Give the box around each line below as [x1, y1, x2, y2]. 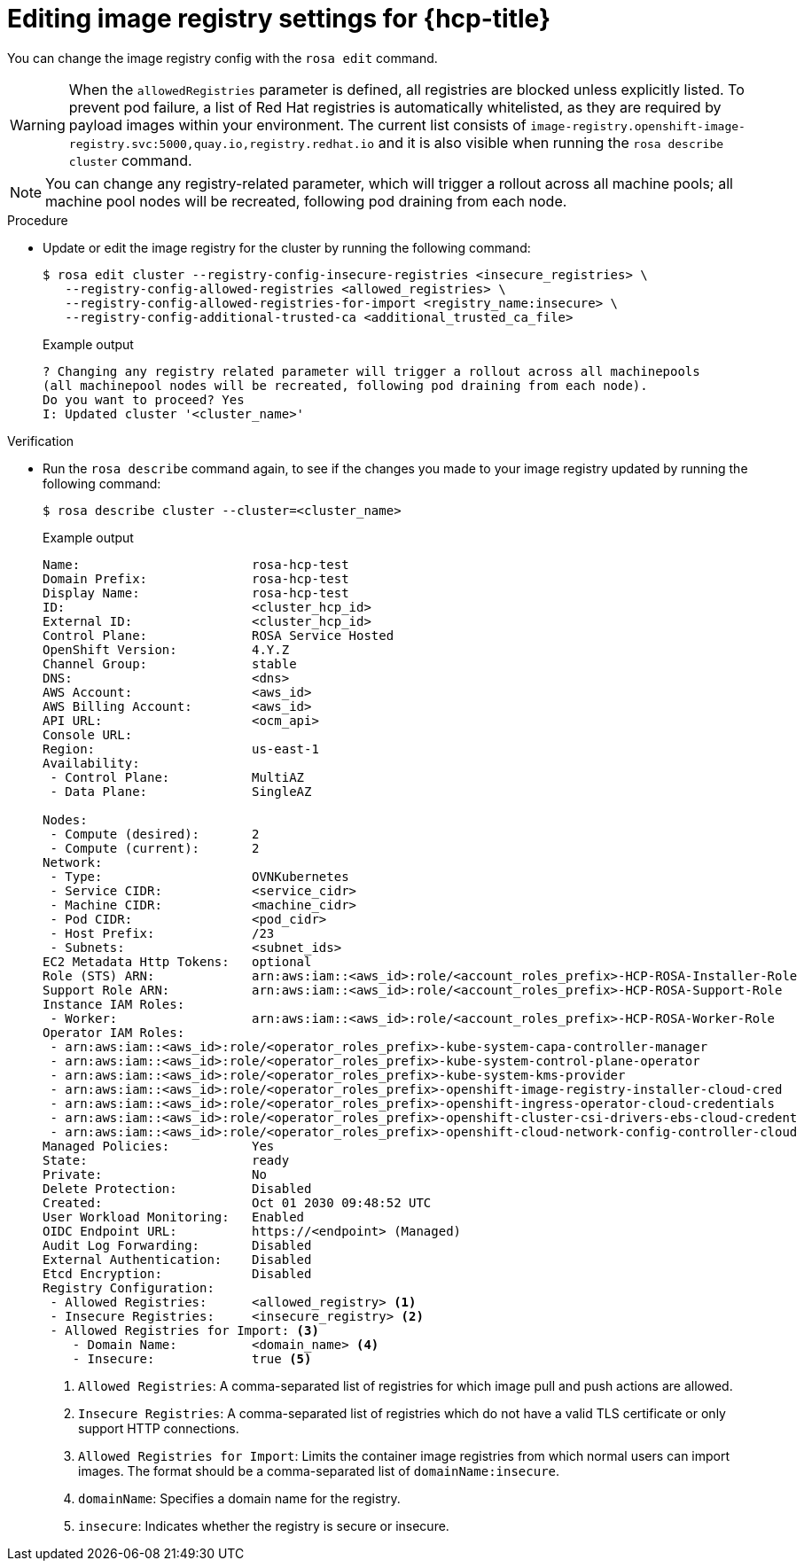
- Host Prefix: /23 [50, 925, 275, 940]
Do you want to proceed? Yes [43, 392, 245, 407]
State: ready [43, 1152, 290, 1167]
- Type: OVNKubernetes [50, 869, 349, 884]
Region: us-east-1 [43, 741, 319, 756]
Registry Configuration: [43, 1280, 215, 1295]
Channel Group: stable [43, 656, 297, 671]
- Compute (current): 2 [50, 840, 260, 855]
